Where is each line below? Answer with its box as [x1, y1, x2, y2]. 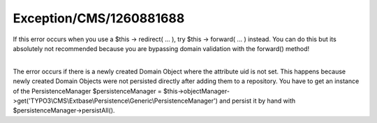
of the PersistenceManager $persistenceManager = [13, 87, 162, 95]
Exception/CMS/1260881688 [13, 10, 185, 26]
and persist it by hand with [219, 96, 296, 105]
